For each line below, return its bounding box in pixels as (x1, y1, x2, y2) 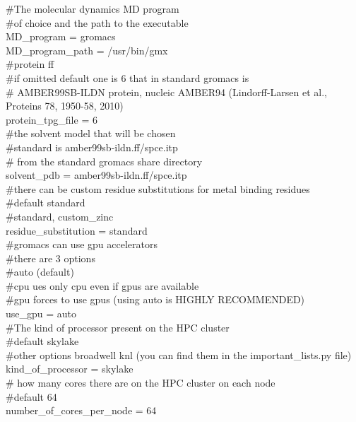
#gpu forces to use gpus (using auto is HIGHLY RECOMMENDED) (6, 292, 305, 307)
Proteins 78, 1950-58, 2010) (6, 98, 124, 113)
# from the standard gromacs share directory (6, 153, 203, 168)
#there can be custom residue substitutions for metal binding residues (6, 181, 310, 196)
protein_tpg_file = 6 (6, 112, 97, 127)
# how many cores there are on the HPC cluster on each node (6, 375, 275, 390)
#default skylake (6, 334, 79, 348)
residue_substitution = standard (6, 223, 148, 238)
